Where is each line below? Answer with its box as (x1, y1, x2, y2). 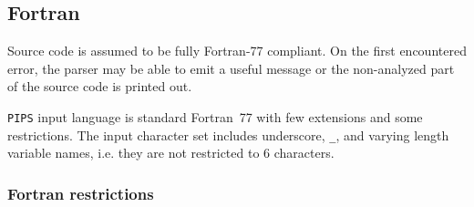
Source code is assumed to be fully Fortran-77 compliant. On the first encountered (7, 41, 467, 60)
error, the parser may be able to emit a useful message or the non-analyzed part (7, 58, 455, 78)
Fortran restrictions (7, 181, 154, 204)
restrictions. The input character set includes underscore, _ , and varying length (7, 125, 449, 144)
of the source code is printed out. (7, 77, 192, 96)
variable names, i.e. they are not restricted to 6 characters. (7, 143, 335, 162)
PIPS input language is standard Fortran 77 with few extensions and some (7, 107, 423, 126)
